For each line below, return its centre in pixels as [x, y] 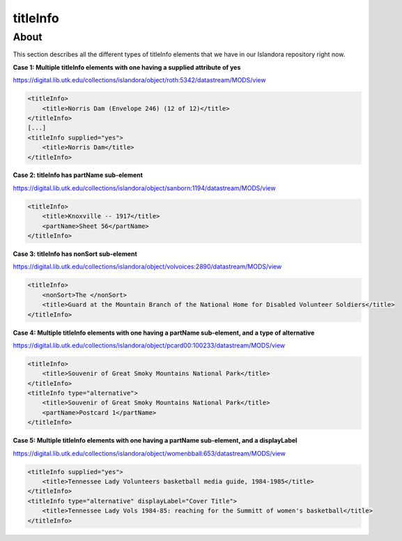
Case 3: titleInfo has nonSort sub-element [75, 254]
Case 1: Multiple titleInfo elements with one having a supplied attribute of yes [127, 67]
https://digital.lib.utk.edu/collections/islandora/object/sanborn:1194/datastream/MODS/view [144, 188]
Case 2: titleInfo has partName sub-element [78, 175]
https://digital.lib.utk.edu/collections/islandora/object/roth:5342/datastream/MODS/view [139, 80]
